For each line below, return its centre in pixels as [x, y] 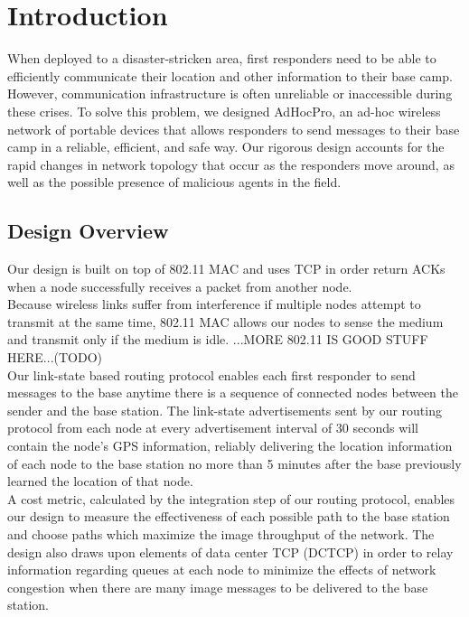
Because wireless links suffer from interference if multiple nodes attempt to [214, 304]
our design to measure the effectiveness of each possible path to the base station [229, 516]
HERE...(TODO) [55, 357]
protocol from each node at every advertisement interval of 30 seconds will [213, 428]
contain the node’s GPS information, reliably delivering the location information [230, 446]
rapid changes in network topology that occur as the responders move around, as [231, 164]
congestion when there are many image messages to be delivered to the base [218, 587]
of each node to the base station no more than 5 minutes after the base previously [234, 463]
